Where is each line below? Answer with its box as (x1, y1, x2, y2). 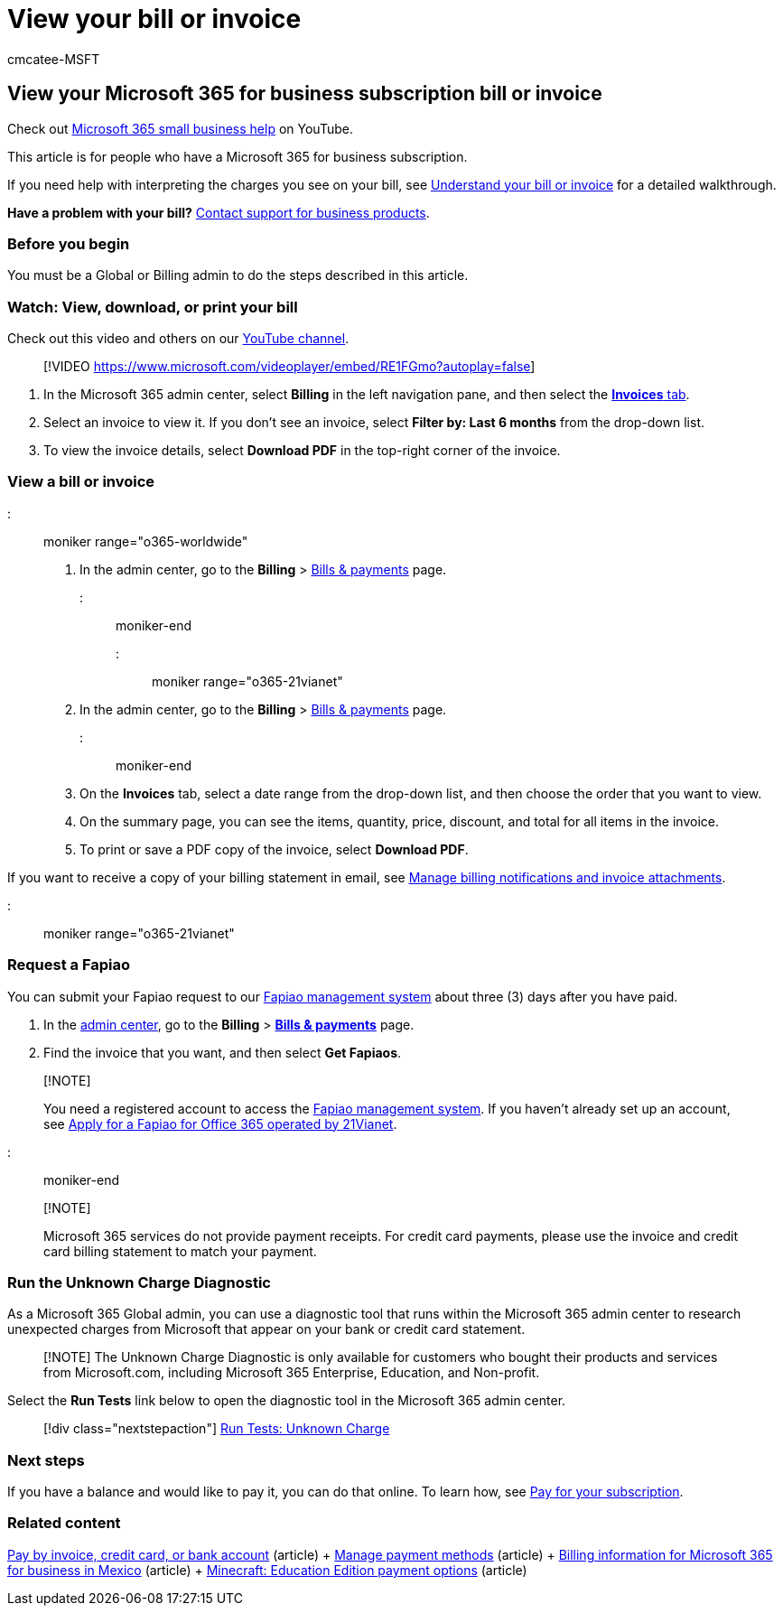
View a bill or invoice (7, 472, 155, 491)
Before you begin (7, 234, 130, 253)
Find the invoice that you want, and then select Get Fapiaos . (43, 1044, 402, 1060)
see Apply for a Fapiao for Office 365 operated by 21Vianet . (43, 1115, 397, 1132)
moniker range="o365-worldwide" (43, 533, 248, 549)
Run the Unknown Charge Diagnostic (7, 1273, 271, 1291)
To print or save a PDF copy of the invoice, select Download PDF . (79, 841, 469, 857)
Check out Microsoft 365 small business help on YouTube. (7, 120, 353, 136)
